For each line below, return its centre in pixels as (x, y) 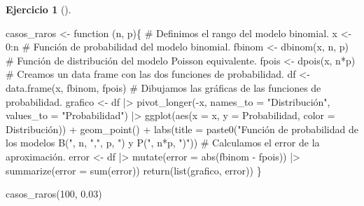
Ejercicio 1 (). (38, 9)
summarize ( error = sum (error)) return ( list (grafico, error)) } (134, 170)
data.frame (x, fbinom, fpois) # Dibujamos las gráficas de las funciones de (163, 87)
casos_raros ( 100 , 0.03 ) (54, 194)
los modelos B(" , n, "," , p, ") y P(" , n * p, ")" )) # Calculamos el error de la (163, 143)
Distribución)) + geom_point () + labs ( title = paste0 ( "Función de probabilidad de (182, 129)
